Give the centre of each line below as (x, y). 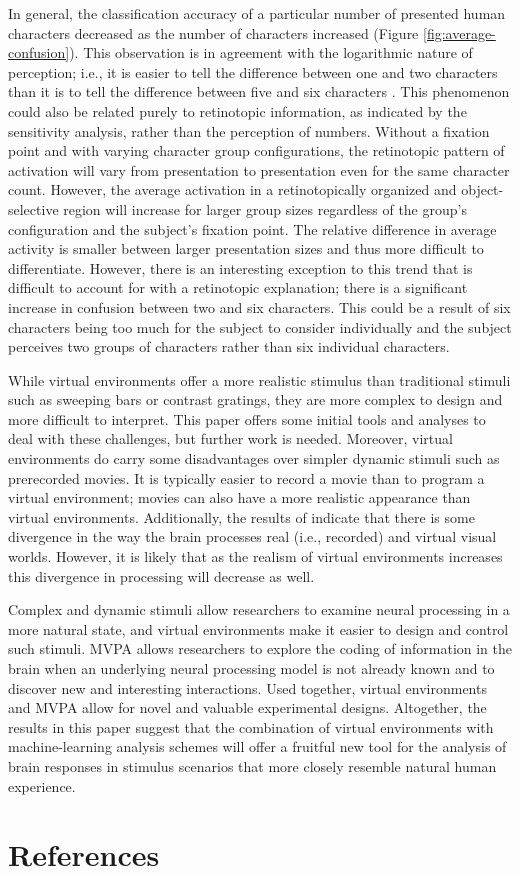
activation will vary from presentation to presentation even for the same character (259, 169)
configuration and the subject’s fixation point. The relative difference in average (252, 228)
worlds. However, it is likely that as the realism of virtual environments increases (255, 556)
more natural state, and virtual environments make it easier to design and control (258, 628)
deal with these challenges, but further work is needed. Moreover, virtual (230, 438)
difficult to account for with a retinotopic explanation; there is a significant (238, 287)
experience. (42, 785)
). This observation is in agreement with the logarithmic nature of (271, 52)
